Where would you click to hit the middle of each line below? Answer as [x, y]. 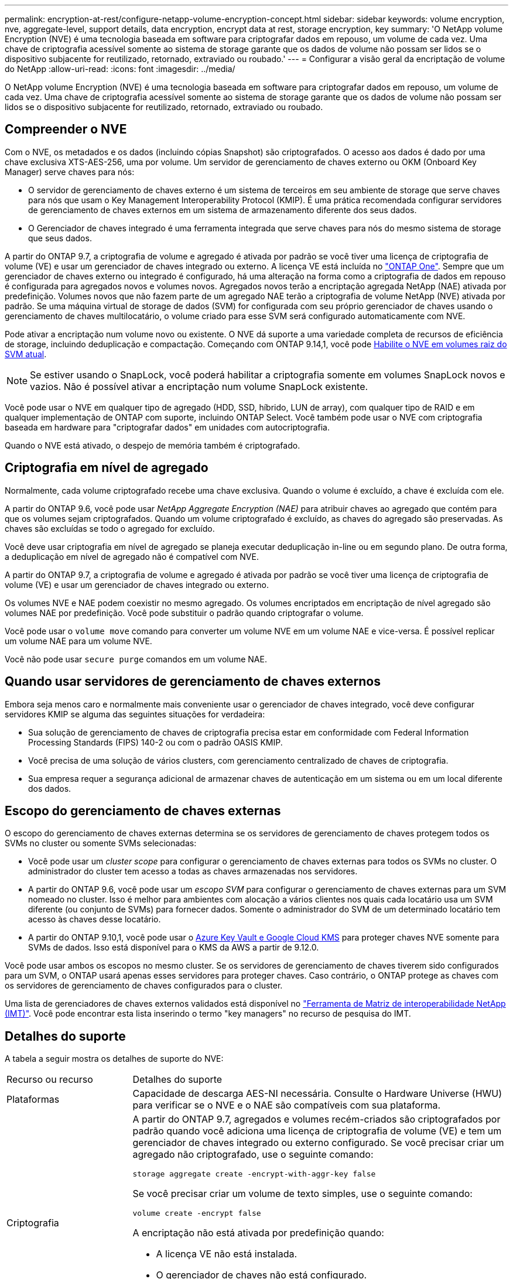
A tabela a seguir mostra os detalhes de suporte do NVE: [114, 1059]
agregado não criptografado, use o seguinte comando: [253, 1155]
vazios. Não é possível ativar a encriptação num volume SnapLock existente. [199, 386]
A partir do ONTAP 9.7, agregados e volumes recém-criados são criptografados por [317, 1119]
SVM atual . [26, 354]
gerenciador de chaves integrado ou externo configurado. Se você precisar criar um [318, 1143]
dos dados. [50, 788]
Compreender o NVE [66, 129]
